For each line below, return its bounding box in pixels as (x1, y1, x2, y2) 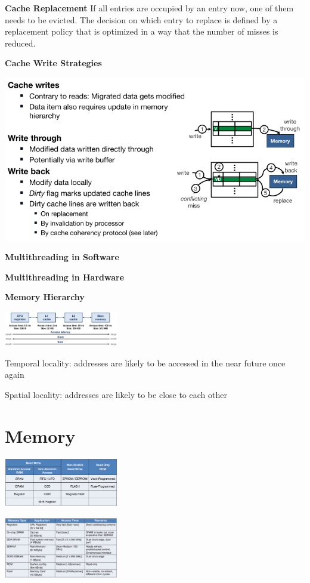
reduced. (5, 36, 36, 49)
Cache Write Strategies (5, 57, 102, 69)
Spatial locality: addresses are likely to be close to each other (5, 388, 227, 400)
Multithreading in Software (5, 251, 119, 263)
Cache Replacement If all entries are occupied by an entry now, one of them (5, 2, 294, 14)
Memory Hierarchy (5, 291, 85, 303)
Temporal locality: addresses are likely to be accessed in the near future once (5, 356, 286, 369)
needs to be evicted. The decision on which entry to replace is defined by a (5, 13, 278, 26)
